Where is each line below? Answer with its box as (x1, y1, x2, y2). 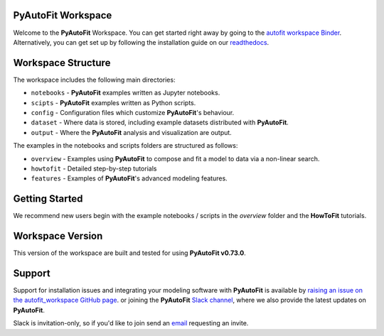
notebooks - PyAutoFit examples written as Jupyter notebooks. (31, 89, 220, 97)
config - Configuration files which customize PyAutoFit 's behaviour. (31, 108, 235, 116)
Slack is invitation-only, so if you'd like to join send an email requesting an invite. (13, 319, 249, 327)
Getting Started (13, 193, 83, 205)
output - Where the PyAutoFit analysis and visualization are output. (31, 128, 233, 136)
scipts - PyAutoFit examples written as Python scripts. (31, 98, 196, 107)
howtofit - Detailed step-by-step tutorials (31, 164, 157, 173)
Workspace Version (13, 230, 103, 242)
